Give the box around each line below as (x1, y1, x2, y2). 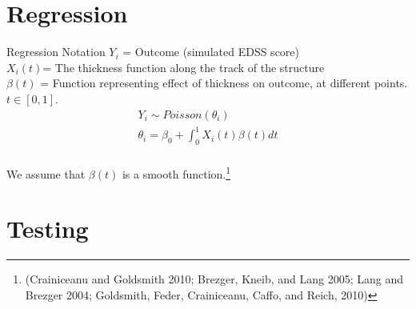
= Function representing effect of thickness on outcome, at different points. (40, 74, 408, 91)
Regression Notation (6, 43, 106, 60)
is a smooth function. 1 (122, 163, 231, 182)
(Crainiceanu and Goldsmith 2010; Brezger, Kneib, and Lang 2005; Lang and (25, 271, 404, 287)
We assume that (6, 165, 86, 182)
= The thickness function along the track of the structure (42, 58, 325, 75)
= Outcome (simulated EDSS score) (122, 43, 299, 60)
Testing (6, 212, 89, 245)
